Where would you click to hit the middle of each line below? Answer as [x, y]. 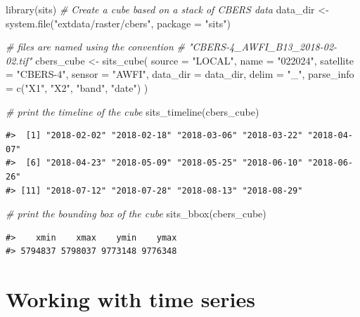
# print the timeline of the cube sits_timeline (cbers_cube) [133, 111]
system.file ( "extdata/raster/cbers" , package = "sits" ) [118, 23]
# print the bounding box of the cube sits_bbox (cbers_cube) [136, 214]
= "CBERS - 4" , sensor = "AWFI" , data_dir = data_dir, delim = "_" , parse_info [180, 74]
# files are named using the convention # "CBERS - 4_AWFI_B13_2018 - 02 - [172, 47]
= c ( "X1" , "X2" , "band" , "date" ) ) [77, 87]
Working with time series [130, 299]
